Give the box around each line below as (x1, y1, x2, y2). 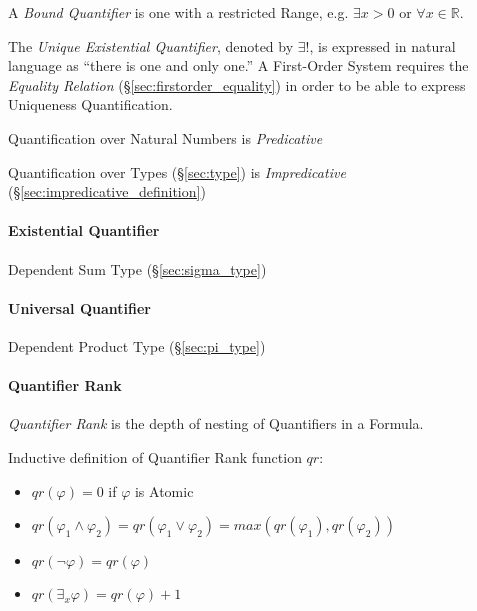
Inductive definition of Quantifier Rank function (8, 446, 302, 467)
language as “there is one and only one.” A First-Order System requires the (8, 55, 469, 76)
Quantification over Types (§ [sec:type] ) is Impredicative (8, 161, 346, 182)
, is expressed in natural (309, 35, 456, 56)
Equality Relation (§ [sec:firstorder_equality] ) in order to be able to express (8, 74, 466, 95)
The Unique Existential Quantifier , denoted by (8, 35, 294, 56)
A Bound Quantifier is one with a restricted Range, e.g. (8, 2, 349, 22)
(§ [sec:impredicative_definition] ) (8, 181, 206, 202)
